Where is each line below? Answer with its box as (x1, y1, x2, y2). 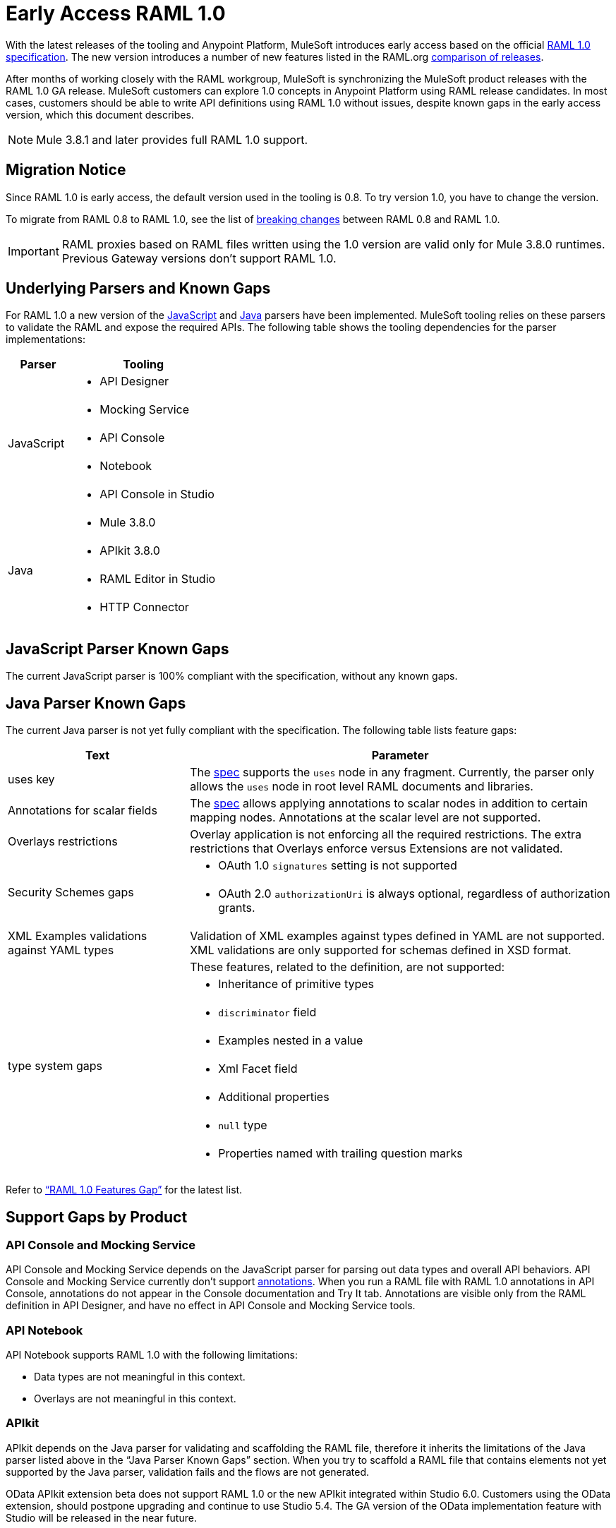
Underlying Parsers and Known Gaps (6, 279, 271, 298)
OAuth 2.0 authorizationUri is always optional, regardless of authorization (218, 886, 610, 901)
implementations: (6, 333, 86, 346)
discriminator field (218, 1005, 317, 1020)
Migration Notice (6, 161, 126, 179)
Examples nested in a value (218, 1033, 363, 1048)
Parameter (371, 748, 429, 763)
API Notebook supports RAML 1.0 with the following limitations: (6, 1349, 298, 1361)
